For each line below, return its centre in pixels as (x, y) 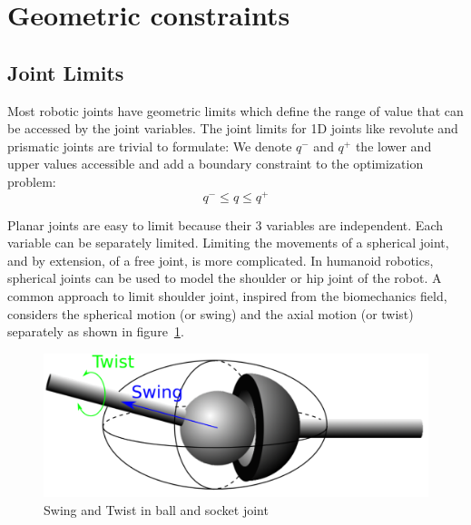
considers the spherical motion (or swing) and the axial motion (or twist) (211, 313)
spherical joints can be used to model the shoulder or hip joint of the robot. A (225, 278)
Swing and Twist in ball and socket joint (156, 509)
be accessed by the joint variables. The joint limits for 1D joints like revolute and (233, 128)
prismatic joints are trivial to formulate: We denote (150, 146)
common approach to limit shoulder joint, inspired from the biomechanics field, (227, 296)
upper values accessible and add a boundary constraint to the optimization (216, 164)
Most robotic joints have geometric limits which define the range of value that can (235, 110)
